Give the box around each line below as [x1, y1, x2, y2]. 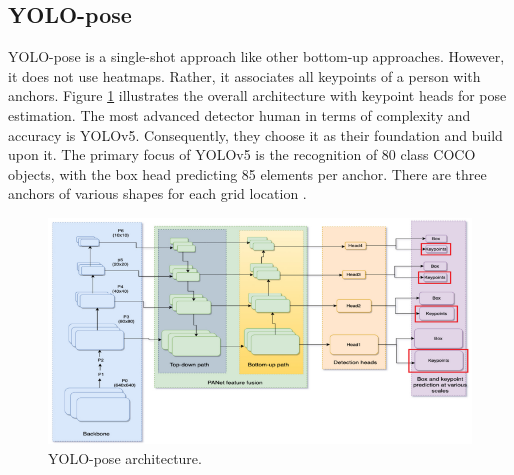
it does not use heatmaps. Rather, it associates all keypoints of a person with [8, 65, 481, 86]
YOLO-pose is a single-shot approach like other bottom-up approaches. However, [8, 46, 505, 67]
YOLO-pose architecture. [48, 447, 202, 468]
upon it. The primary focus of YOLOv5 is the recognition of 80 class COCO [8, 144, 476, 165]
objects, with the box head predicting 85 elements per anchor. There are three [8, 163, 487, 184]
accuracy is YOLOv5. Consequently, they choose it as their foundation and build [8, 124, 503, 145]
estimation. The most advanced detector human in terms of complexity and [8, 104, 471, 125]
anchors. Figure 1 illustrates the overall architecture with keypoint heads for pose [8, 85, 507, 106]
